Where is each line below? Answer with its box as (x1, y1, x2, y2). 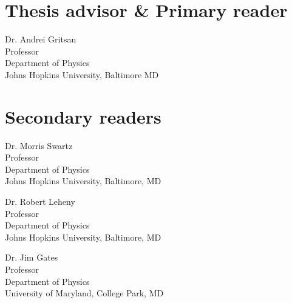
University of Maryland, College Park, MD (5, 287, 164, 299)
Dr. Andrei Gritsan (5, 33, 76, 45)
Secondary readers (5, 104, 161, 128)
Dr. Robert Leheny (5, 195, 75, 207)
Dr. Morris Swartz (5, 139, 73, 151)
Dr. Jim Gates (5, 251, 58, 264)
